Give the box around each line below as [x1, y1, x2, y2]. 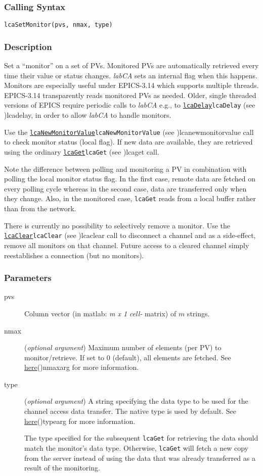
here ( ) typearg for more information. [24, 415, 136, 426]
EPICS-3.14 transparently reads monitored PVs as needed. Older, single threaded [4, 89, 256, 100]
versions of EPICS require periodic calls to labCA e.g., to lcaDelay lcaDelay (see [4, 100, 255, 110]
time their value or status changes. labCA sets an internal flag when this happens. [4, 70, 258, 80]
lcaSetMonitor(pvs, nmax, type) [4, 21, 113, 29]
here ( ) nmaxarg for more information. [24, 362, 139, 372]
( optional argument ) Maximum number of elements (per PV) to [24, 342, 222, 353]
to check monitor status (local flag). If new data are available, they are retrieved [4, 136, 253, 147]
